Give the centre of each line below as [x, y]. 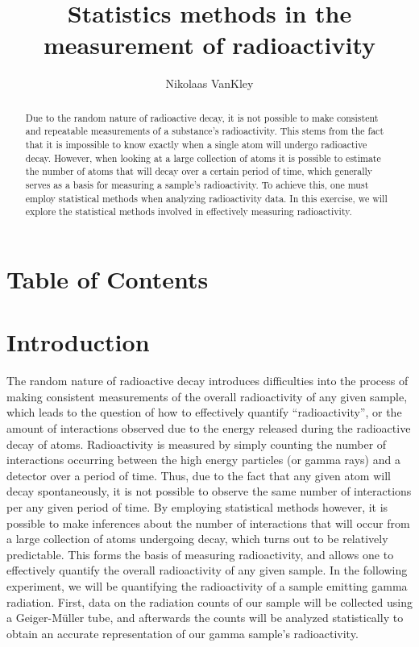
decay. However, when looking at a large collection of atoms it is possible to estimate [203, 158]
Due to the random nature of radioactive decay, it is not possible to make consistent [202, 117]
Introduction [78, 342]
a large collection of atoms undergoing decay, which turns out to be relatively [197, 539]
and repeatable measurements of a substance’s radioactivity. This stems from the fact [205, 131]
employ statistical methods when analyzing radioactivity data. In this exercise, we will [206, 198]
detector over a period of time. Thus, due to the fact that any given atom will [199, 475]
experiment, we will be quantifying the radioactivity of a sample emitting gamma [207, 585]
